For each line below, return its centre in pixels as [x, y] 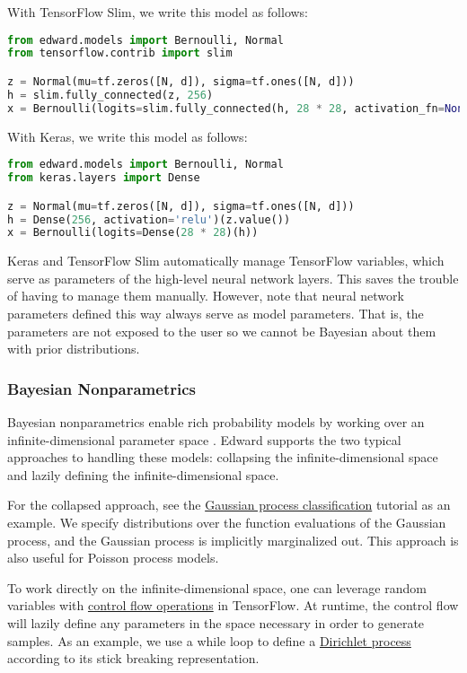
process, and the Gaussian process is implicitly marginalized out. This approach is [233, 540]
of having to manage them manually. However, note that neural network [206, 296]
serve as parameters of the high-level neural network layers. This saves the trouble [233, 278]
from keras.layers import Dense [104, 178]
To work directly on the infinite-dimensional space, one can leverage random [217, 587]
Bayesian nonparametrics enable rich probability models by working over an [216, 422]
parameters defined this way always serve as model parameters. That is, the [216, 314]
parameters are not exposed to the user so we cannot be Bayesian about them [222, 331]
